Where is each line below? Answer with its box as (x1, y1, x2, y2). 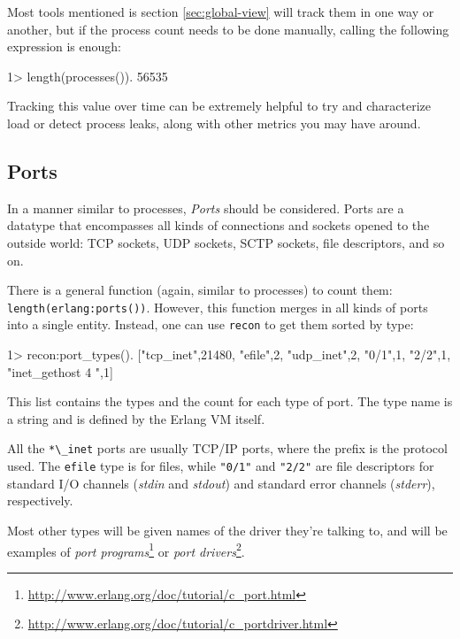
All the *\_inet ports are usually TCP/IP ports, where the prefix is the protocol (7, 439, 448, 458)
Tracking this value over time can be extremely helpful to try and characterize (7, 96, 432, 115)
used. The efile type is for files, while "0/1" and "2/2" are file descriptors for (7, 457, 434, 475)
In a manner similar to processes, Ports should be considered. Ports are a (7, 198, 404, 217)
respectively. (7, 491, 73, 510)
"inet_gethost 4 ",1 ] (7, 362, 113, 381)
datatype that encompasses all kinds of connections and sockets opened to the (7, 216, 430, 235)
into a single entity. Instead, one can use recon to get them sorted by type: (7, 315, 414, 334)
